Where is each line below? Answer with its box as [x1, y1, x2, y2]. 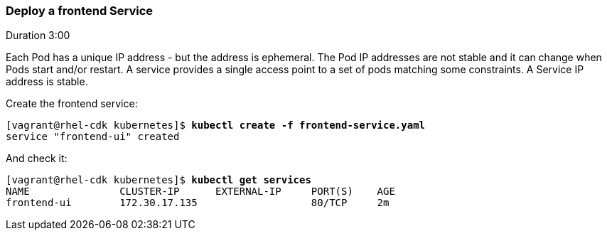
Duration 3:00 [6, 29, 70, 42]
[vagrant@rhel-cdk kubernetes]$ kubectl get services [6, 174, 311, 186]
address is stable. [6, 75, 88, 88]
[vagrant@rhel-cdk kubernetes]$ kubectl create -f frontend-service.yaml [6, 119, 426, 132]
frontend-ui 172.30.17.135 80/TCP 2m [6, 197, 390, 209]
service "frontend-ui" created [6, 131, 180, 143]
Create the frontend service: [6, 97, 138, 110]
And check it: [6, 152, 68, 165]
